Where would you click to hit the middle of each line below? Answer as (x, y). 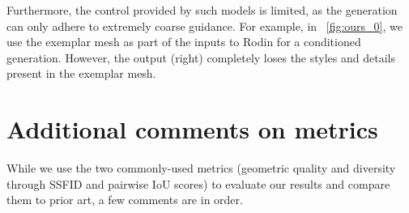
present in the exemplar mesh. (81, 73)
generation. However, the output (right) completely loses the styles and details (201, 57)
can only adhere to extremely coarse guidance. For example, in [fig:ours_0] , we (204, 26)
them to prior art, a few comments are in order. (125, 200)
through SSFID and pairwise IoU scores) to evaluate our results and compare (198, 183)
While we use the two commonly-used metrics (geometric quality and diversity (201, 168)
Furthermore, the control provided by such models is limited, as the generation (202, 10)
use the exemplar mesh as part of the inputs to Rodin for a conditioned (184, 42)
